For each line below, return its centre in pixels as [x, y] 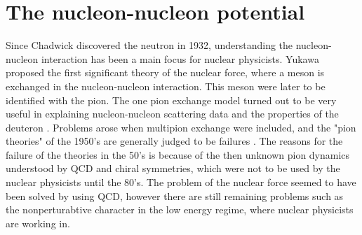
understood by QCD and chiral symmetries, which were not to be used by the [173, 168]
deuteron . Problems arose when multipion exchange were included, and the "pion [181, 127]
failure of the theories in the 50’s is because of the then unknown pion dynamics [178, 154]
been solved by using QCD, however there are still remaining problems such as [175, 195]
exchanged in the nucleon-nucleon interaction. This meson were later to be [166, 86]
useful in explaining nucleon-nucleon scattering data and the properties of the [172, 114]
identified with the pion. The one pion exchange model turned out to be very [171, 100]
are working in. [38, 223]
